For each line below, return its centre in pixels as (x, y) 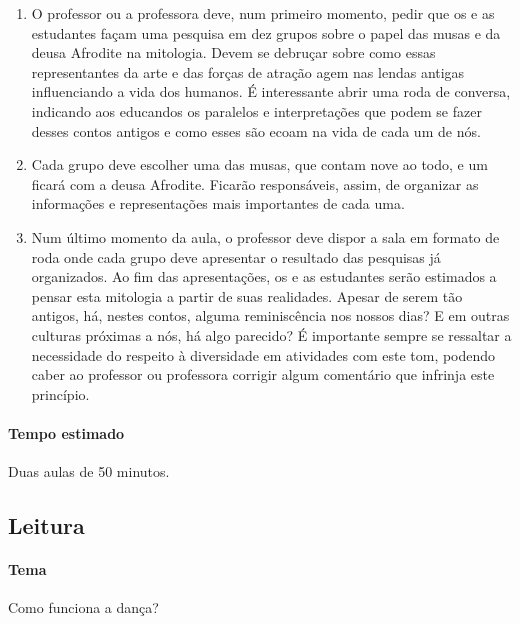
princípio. (60, 393)
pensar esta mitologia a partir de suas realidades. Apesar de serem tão (247, 295)
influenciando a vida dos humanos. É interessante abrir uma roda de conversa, (271, 91)
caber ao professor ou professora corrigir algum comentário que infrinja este (263, 374)
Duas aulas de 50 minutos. (89, 471)
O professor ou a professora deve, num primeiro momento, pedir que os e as (263, 13)
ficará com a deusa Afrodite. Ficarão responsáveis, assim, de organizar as (255, 183)
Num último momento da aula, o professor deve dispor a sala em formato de (265, 236)
